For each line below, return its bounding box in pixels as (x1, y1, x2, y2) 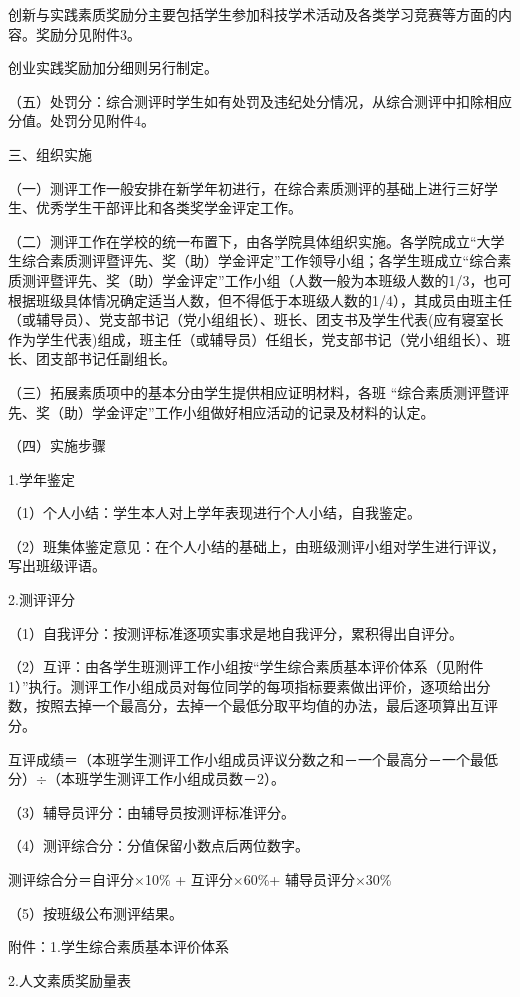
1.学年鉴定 (8, 468, 75, 489)
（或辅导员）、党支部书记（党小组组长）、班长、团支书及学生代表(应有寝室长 (8, 309, 504, 330)
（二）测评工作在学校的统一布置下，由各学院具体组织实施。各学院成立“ (8, 230, 477, 251)
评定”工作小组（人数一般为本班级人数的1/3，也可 (189, 269, 512, 290)
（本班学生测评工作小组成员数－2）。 (46, 768, 285, 789)
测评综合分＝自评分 (8, 869, 134, 889)
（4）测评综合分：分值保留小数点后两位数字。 (8, 835, 309, 856)
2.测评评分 (8, 589, 75, 610)
